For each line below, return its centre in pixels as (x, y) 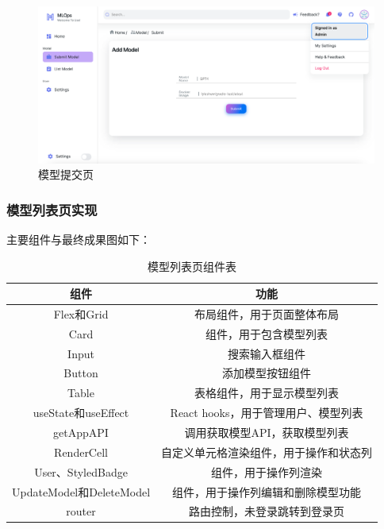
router (81, 511)
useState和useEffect (81, 413)
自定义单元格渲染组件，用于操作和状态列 (267, 452)
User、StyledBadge (81, 471)
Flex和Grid (81, 313)
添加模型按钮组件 (267, 373)
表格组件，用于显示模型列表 (267, 393)
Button (81, 373)
